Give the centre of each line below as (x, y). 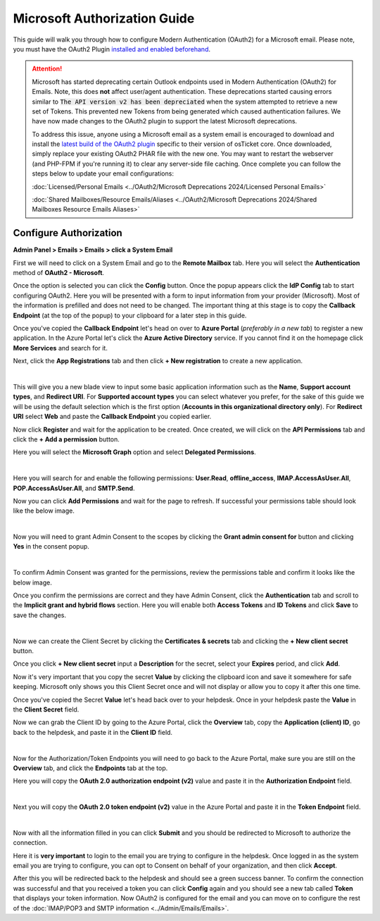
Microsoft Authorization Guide (104, 18)
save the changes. (40, 615)
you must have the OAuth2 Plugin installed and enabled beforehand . (112, 49)
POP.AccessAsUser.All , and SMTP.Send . (74, 488)
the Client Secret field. (46, 709)
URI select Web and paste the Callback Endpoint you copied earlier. (112, 417)
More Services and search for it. (61, 348)
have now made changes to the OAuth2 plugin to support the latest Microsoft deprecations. (165, 121)
